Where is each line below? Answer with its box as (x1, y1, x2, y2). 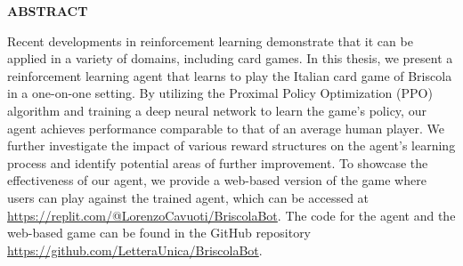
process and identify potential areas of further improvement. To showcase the (7, 153, 428, 172)
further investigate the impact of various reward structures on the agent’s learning (7, 136, 456, 155)
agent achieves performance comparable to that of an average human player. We (7, 118, 445, 137)
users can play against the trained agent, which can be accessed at (7, 188, 370, 206)
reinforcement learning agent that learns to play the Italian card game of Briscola (7, 66, 452, 85)
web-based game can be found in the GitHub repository (7, 223, 312, 242)
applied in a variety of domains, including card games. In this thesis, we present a (7, 49, 453, 68)
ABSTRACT (7, 2, 88, 20)
